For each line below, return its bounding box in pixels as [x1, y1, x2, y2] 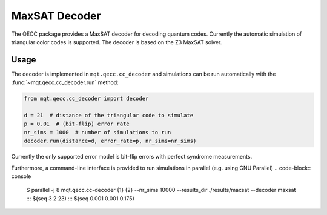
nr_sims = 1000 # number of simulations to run [24, 129, 171, 136]
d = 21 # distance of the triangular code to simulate [24, 112, 194, 119]
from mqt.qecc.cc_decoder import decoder [24, 95, 149, 102]
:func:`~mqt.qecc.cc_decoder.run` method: [11, 79, 119, 86]
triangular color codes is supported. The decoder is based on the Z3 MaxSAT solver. [11, 38, 222, 45]
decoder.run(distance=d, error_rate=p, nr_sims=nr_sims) [24, 137, 197, 145]
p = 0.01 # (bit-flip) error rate [24, 121, 130, 127]
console [11, 173, 31, 180]
